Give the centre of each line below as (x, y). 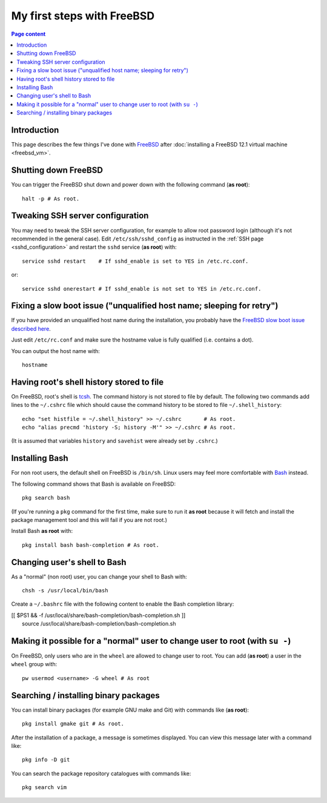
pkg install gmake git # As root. (73, 724)
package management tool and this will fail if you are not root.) (89, 520)
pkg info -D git (46, 760)
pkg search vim (45, 788)
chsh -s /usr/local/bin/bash (65, 590)
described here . (31, 329)
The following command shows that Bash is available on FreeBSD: (94, 484)
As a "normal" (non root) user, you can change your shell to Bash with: (99, 577)
